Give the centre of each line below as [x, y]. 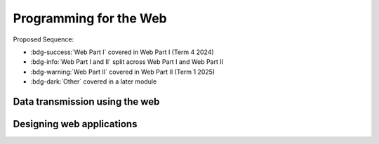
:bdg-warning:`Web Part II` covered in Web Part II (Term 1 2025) [123, 72]
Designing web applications [75, 124]
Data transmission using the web [86, 102]
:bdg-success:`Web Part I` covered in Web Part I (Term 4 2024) [122, 52]
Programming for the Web [90, 18]
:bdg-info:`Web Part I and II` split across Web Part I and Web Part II [127, 62]
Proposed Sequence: [44, 39]
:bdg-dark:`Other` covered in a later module [94, 81]
